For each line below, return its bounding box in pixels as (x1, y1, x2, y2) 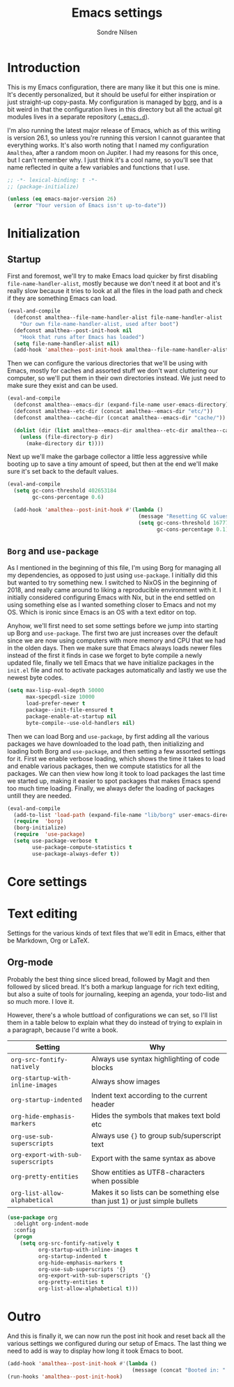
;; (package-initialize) (7, 183, 79, 190)
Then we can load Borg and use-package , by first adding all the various (7, 732, 210, 740)
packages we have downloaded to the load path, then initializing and (7, 740, 204, 748)
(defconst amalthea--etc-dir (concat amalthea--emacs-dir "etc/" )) (13, 408, 214, 415)
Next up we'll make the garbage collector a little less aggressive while (7, 452, 208, 461)
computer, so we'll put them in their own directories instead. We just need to (7, 374, 226, 382)
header (91, 1099, 115, 1109)
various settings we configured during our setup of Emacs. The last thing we (7, 1340, 227, 1347)
